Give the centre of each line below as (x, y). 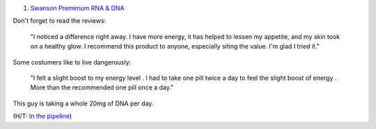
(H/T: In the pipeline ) (42, 116)
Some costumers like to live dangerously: (72, 62)
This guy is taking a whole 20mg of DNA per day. (83, 103)
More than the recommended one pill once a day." (102, 87)
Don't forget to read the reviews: (60, 21)
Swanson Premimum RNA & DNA (77, 8)
